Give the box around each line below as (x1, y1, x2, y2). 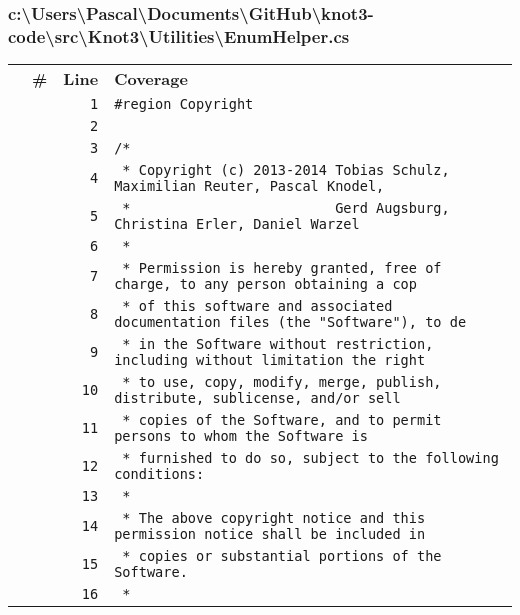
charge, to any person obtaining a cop (114, 276, 417, 293)
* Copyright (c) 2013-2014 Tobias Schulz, (122, 162, 450, 179)
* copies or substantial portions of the (122, 548, 442, 565)
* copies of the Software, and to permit (122, 412, 442, 429)
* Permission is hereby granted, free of (122, 260, 442, 277)
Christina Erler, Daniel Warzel (114, 216, 360, 233)
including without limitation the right (114, 352, 426, 369)
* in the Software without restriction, (122, 336, 434, 353)
